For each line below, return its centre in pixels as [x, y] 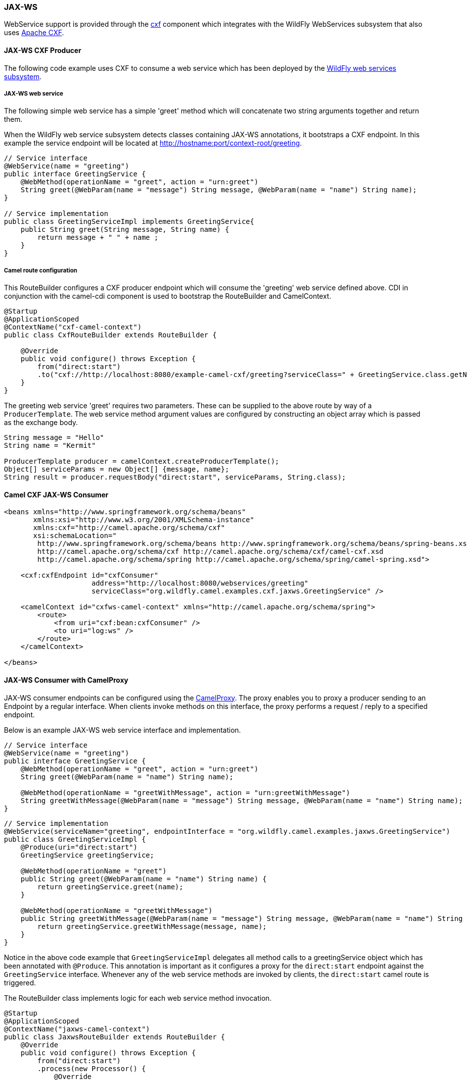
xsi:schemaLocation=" [75, 536]
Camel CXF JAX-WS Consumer [56, 494]
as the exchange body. [41, 423]
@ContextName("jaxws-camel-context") [77, 1029]
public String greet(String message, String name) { [125, 230]
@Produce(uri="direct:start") [79, 847]
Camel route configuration [41, 270]
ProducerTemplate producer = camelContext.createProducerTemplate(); [142, 461]
